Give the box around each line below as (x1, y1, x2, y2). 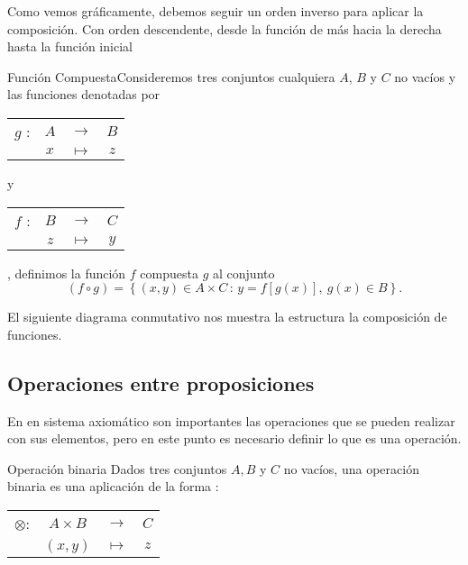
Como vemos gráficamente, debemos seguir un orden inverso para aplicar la (7, 2, 424, 20)
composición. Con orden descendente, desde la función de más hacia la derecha (7, 19, 442, 38)
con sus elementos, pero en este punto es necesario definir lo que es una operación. (7, 429, 462, 448)
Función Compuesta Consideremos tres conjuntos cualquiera (7, 67, 335, 86)
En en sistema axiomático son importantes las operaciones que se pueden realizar (7, 411, 455, 430)
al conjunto (213, 263, 275, 282)
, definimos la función (7, 263, 126, 282)
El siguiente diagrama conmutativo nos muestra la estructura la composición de (7, 307, 447, 326)
